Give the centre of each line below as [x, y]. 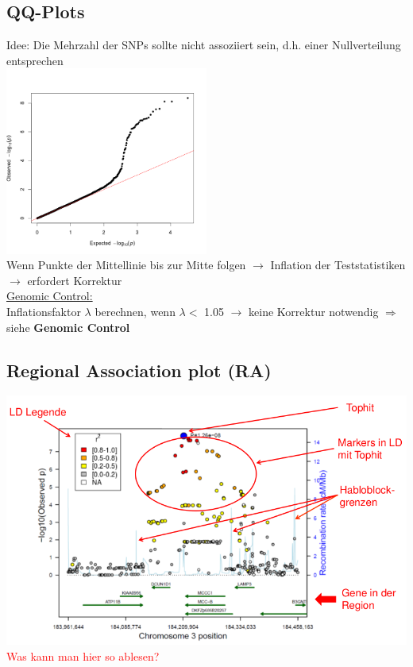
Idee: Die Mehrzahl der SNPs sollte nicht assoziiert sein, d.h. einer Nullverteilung [204, 45]
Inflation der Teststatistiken [338, 265]
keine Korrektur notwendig [314, 312]
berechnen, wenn [135, 312]
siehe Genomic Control [68, 327]
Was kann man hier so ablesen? [83, 655]
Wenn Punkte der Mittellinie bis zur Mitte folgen [126, 265]
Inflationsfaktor [44, 312]
